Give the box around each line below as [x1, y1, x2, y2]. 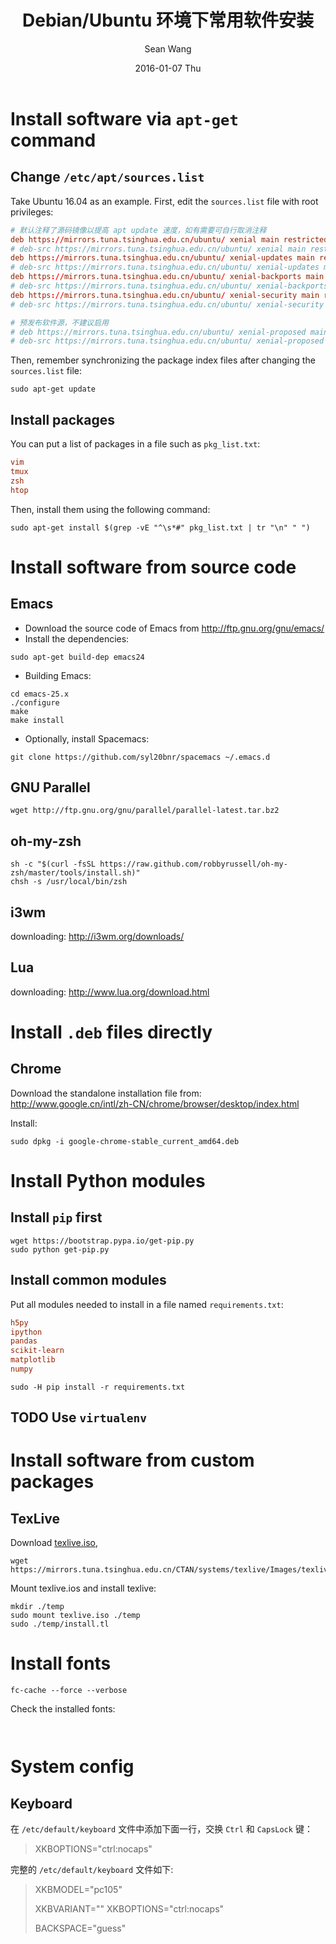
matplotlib [10, 1355, 56, 1365]
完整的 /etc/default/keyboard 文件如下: [10, 1864, 174, 1876]
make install [10, 715, 65, 725]
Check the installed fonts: [10, 1703, 116, 1715]
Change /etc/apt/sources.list [10, 169, 205, 186]
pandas [10, 1336, 38, 1346]
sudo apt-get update [10, 384, 97, 395]
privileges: [10, 206, 54, 218]
